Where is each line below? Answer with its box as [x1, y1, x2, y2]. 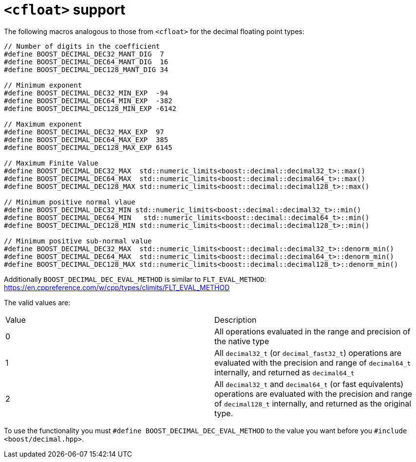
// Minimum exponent [4, 81, 82, 89]
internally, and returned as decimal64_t [214, 367, 355, 377]
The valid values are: [4, 298, 71, 307]
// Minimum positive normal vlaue [4, 198, 135, 206]
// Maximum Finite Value [4, 159, 98, 167]
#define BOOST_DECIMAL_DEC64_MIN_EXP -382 [4, 96, 172, 105]
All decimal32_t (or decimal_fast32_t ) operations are [214, 348, 402, 358]
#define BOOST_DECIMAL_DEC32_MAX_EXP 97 [4, 128, 164, 136]
